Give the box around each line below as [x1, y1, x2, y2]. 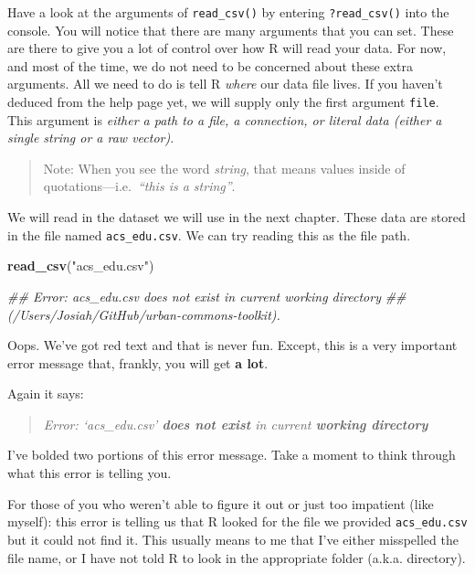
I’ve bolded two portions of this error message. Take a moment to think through [7, 445, 456, 464]
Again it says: [7, 384, 84, 403]
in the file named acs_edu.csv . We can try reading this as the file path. [7, 225, 411, 244]
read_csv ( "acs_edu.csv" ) [7, 256, 154, 275]
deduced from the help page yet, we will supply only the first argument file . [7, 92, 439, 112]
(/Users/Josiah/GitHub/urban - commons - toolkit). [7, 304, 280, 324]
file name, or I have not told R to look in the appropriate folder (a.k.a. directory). [7, 547, 466, 567]
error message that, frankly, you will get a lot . [7, 353, 269, 372]
